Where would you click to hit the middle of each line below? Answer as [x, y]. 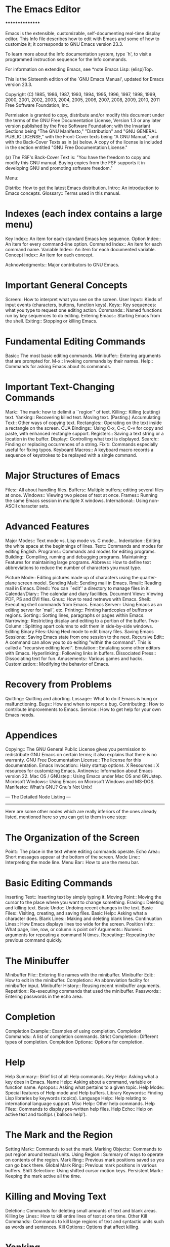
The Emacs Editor [43, 9]
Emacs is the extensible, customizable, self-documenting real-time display [83, 33]
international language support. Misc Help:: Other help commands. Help [80, 1104]
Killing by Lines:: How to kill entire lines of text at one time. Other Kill [76, 1216]
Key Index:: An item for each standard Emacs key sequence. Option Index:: [83, 239]
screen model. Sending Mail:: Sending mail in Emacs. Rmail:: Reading [90, 583]
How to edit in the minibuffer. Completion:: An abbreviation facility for [77, 981]
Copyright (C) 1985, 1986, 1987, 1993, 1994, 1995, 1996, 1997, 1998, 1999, [81, 94]
